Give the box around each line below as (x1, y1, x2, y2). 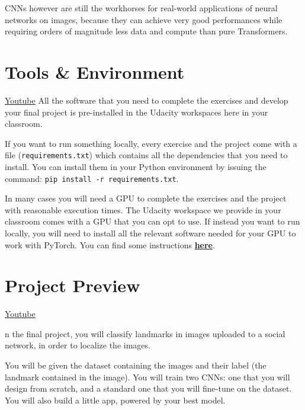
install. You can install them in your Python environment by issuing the (5, 160, 267, 172)
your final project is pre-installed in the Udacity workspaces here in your (5, 105, 268, 118)
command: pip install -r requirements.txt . (5, 172, 179, 184)
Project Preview (5, 273, 140, 297)
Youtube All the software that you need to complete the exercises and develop (5, 94, 288, 106)
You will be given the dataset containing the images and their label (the (5, 359, 267, 371)
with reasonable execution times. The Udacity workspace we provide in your (5, 203, 281, 216)
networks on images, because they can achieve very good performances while (5, 13, 282, 25)
